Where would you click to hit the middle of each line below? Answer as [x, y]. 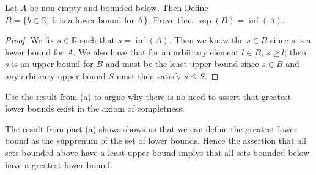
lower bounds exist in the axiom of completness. [95, 108]
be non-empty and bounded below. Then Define [119, 7]
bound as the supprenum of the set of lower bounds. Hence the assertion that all [156, 141]
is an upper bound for [53, 64]
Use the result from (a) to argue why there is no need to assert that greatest [148, 96]
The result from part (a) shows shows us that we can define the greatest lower [151, 128]
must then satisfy [149, 75]
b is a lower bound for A [98, 20]
